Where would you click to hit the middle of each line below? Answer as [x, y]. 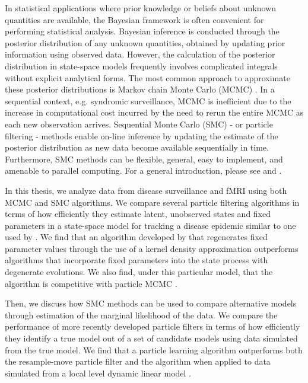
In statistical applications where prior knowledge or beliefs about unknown [141, 8]
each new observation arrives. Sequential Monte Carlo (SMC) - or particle [139, 124]
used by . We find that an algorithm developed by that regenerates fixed [136, 237]
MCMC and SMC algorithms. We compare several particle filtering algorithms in [152, 202]
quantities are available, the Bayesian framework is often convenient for [134, 19]
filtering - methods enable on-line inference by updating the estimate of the [142, 135]
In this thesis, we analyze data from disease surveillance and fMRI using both [146, 190]
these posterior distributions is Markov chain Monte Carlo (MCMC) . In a [140, 89]
